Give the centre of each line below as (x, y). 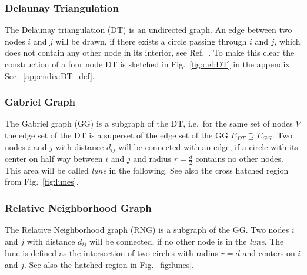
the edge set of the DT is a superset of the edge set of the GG (116, 135)
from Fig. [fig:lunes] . (42, 181)
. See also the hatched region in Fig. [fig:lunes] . (109, 264)
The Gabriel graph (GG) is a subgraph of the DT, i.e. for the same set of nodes (149, 123)
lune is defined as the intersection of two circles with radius (111, 253)
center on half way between (54, 159)
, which (287, 41)
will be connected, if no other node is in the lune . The (187, 241)
